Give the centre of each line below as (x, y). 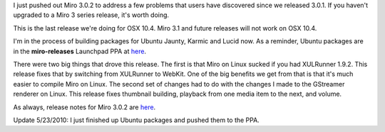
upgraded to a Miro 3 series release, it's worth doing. (91, 15)
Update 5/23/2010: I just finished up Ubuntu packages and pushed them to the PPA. (136, 120)
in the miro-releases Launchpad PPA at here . (79, 51)
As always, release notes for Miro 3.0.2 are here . (84, 107)
